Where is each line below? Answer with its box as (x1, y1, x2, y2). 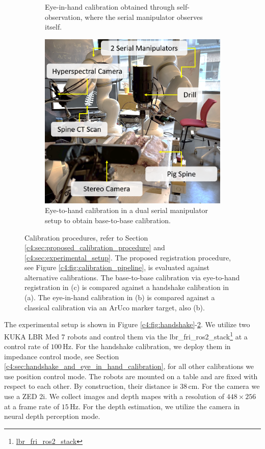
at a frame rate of (4, 401, 60, 411)
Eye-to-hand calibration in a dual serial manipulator (45, 205, 208, 216)
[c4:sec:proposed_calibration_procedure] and (24, 242, 165, 253)
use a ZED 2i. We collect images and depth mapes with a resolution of (4, 391, 224, 402)
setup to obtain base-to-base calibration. (45, 215, 171, 225)
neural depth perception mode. (4, 411, 100, 421)
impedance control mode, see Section (4, 351, 119, 361)
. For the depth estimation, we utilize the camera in (78, 401, 240, 411)
